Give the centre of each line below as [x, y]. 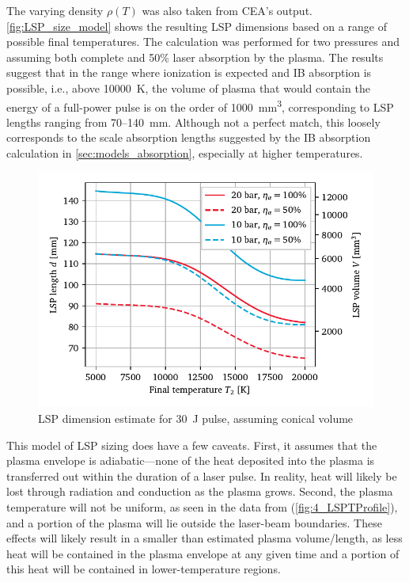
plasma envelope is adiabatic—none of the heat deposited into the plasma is [191, 460]
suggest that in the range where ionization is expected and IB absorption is [189, 72]
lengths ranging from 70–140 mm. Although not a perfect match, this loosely [193, 122]
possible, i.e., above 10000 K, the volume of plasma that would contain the [188, 87]
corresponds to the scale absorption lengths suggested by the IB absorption [189, 137]
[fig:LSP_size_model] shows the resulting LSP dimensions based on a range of [197, 26]
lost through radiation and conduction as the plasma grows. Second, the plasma [200, 491]
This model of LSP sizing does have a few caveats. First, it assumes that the [192, 445]
